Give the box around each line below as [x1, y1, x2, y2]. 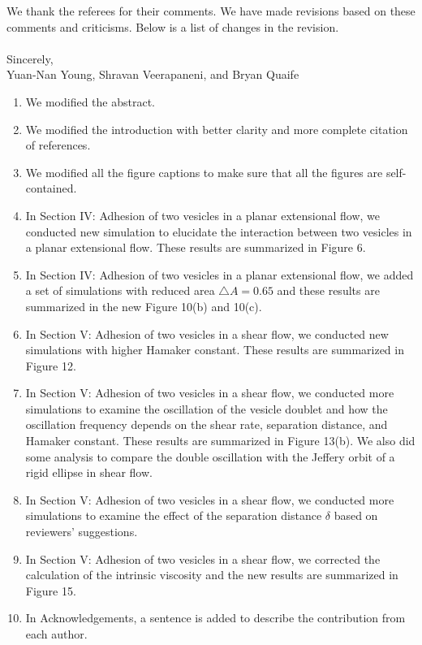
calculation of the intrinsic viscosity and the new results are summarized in [25, 566, 398, 583]
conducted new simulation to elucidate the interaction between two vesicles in [25, 223, 412, 240]
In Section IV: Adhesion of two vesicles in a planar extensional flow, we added [25, 266, 414, 283]
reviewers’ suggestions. [25, 523, 138, 540]
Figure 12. [25, 357, 76, 374]
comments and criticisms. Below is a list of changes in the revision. [6, 18, 339, 35]
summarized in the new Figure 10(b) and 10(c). [25, 297, 262, 314]
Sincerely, [6, 50, 54, 67]
